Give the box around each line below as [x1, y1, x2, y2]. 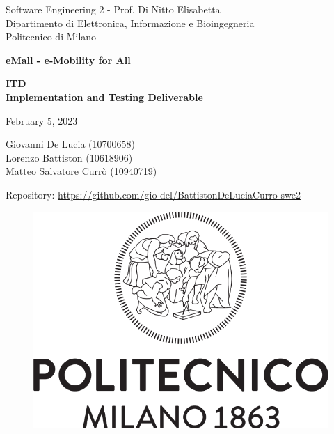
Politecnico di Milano [6, 29, 97, 44]
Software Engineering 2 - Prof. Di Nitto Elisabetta [6, 2, 221, 16]
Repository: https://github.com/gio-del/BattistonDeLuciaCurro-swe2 [6, 187, 301, 201]
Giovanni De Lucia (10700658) [6, 137, 135, 151]
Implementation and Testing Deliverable [6, 89, 203, 104]
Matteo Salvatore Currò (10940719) [6, 164, 157, 178]
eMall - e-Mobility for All [6, 52, 131, 67]
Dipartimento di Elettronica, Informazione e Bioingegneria [6, 15, 255, 30]
